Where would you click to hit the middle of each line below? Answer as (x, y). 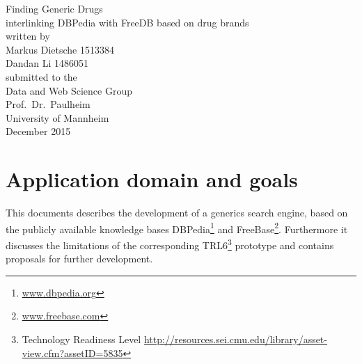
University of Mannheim (57, 117)
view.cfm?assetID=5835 (72, 353)
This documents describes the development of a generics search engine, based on (177, 213)
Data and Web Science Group (69, 90)
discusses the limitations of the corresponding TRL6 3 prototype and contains (170, 244)
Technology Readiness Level (81, 339)
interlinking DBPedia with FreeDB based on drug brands (127, 22)
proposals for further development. (79, 259)
